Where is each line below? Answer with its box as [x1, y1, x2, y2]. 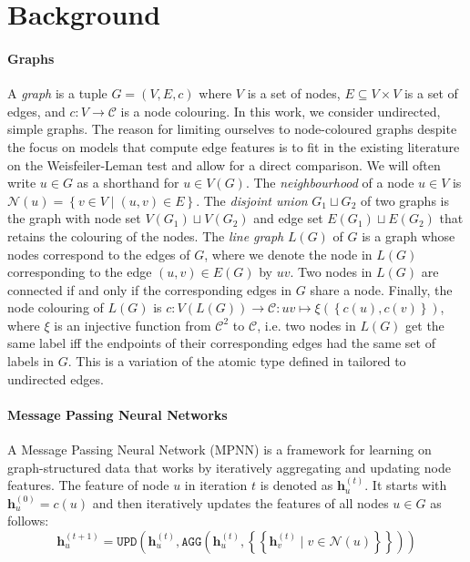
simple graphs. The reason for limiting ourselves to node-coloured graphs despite [7, 119, 457, 138]
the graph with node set [7, 209, 141, 228]
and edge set [253, 209, 323, 228]
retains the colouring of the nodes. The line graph [7, 226, 284, 245]
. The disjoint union [196, 190, 308, 209]
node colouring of [7, 298, 104, 317]
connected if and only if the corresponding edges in [7, 280, 292, 299]
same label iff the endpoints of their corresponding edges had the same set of [7, 333, 435, 353]
